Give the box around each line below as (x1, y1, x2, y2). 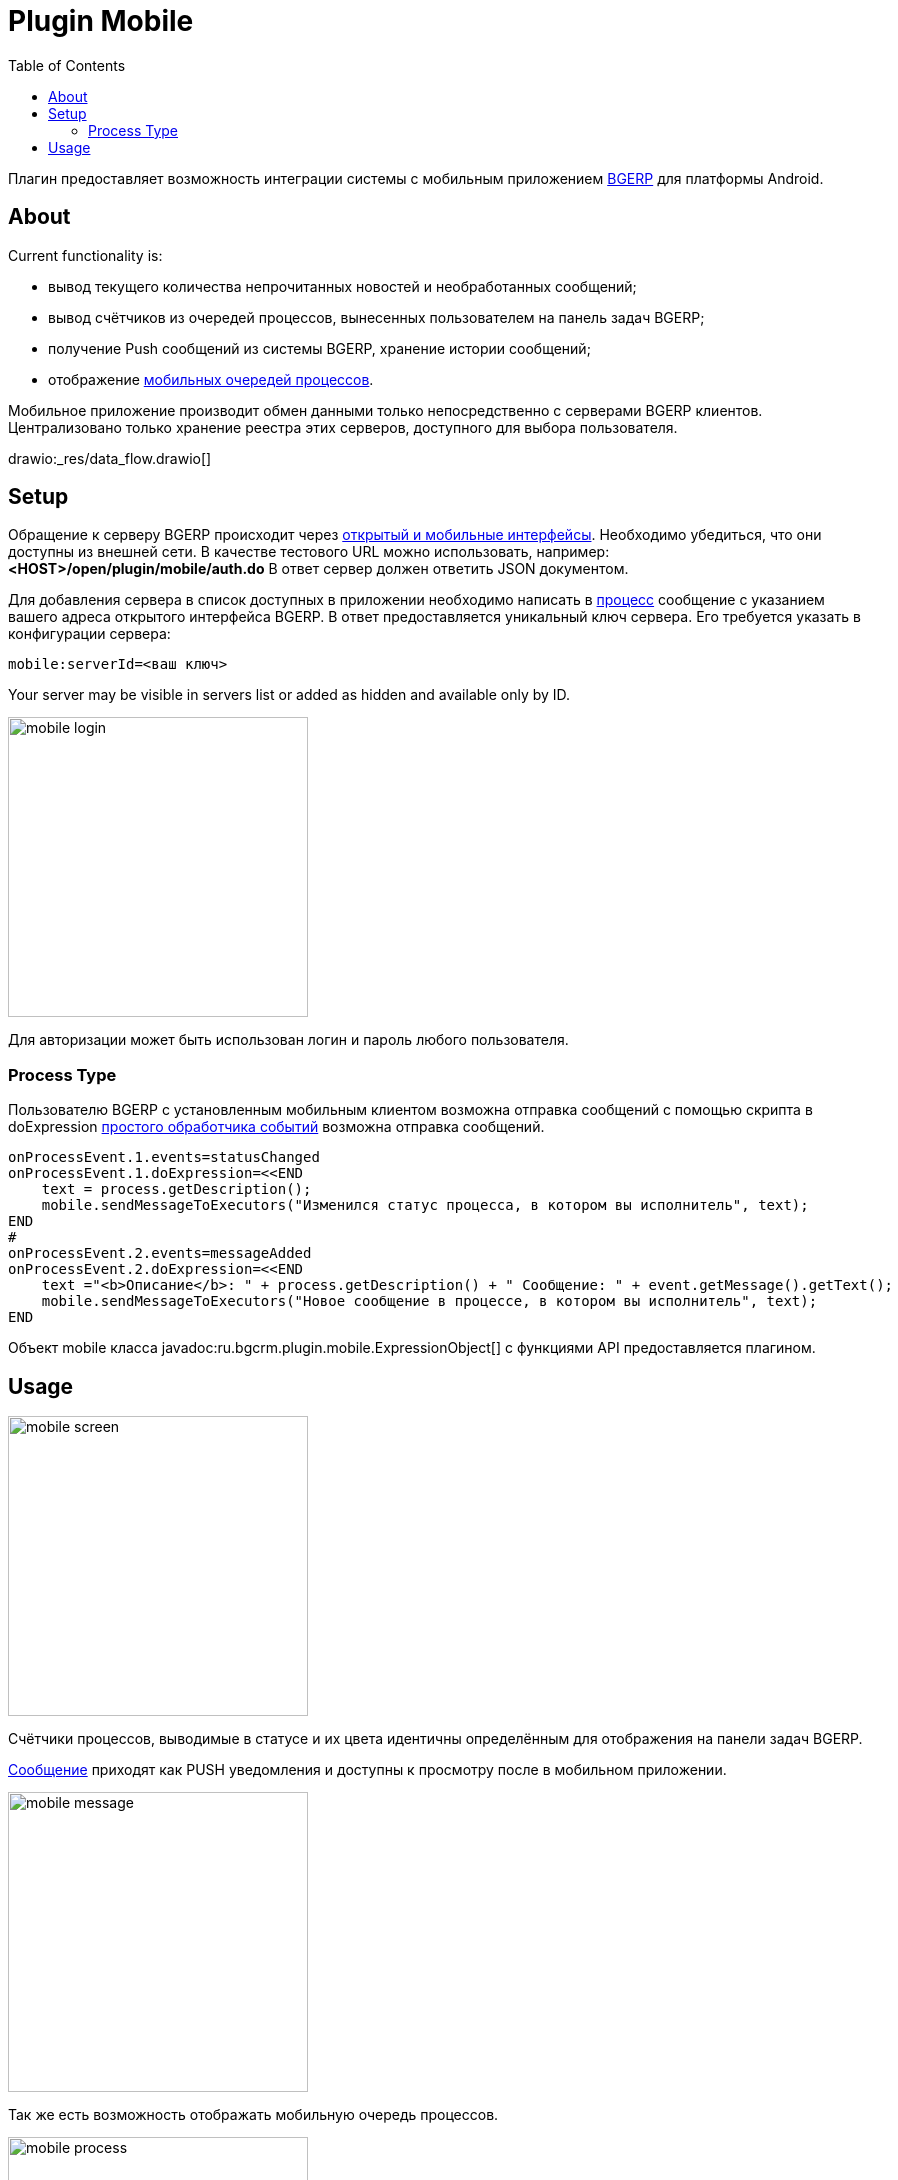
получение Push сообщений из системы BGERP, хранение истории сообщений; (48, 339, 591, 357)
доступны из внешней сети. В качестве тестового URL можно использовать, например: (8, 543, 610, 561)
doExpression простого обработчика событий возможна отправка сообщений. (8, 1118, 545, 1136)
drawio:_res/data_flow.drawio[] (8, 449, 212, 467)
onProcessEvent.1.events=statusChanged (8, 1149, 320, 1166)
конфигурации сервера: (8, 625, 171, 643)
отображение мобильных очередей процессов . (48, 370, 374, 388)
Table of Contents (8, 56, 126, 74)
